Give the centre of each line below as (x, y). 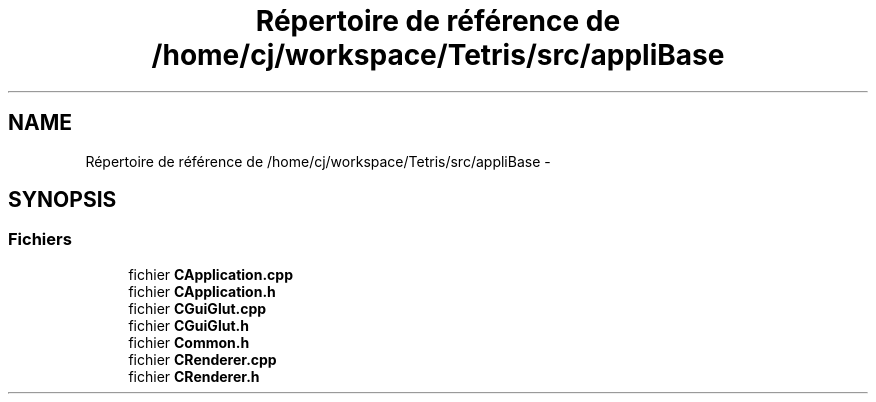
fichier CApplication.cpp (210, 274)
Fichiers (40, 239)
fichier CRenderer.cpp (202, 359)
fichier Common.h (189, 342)
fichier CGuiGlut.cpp (197, 308)
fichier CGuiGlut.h (188, 325)
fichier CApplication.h (202, 291)
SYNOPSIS (62, 200)
